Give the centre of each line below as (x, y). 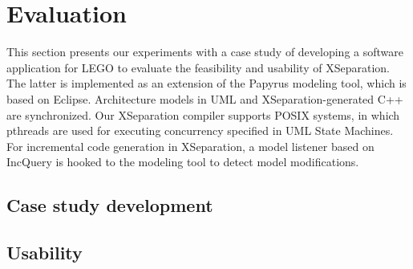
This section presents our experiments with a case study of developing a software (205, 52)
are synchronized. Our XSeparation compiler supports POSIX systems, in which (203, 114)
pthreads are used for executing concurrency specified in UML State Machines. (200, 130)
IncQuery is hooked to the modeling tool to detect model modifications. (183, 162)
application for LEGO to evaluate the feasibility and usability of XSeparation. (198, 67)
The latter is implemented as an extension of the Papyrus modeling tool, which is (206, 83)
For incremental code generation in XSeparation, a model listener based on (190, 146)
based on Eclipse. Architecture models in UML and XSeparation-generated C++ (205, 98)
